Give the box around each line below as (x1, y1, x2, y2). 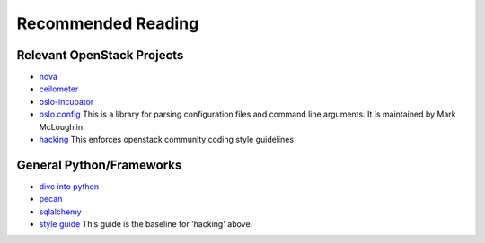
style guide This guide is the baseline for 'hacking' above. (39, 219, 253, 230)
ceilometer (39, 83, 79, 94)
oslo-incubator (39, 96, 94, 107)
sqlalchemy (39, 206, 82, 217)
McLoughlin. (39, 121, 85, 132)
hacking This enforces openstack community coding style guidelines (39, 135, 295, 145)
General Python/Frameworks (16, 157, 182, 172)
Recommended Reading (16, 13, 199, 33)
